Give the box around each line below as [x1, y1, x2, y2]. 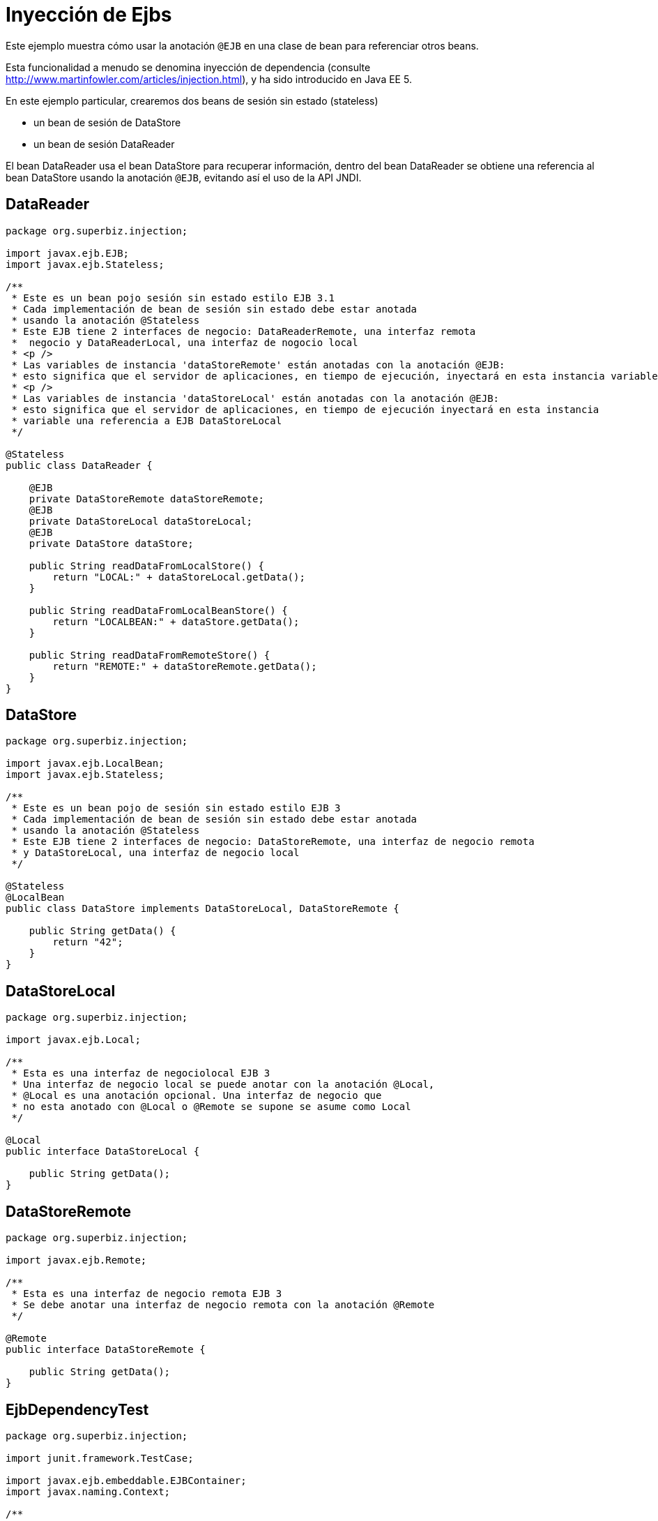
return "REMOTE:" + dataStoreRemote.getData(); [52, 660, 317, 672]
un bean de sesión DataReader [33, 137, 175, 150]
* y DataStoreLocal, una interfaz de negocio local [11, 847, 300, 859]
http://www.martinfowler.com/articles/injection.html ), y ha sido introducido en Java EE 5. [6, 73, 412, 85]
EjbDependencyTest [6, 1400, 149, 1418]
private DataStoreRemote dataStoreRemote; [29, 493, 264, 504]
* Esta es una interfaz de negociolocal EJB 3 [11, 1067, 270, 1079]
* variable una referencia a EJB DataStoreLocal [11, 414, 282, 426]
